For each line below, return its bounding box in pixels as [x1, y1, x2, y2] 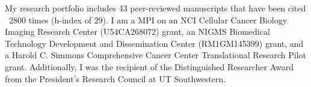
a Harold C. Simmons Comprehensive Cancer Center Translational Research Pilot [5, 49, 307, 61]
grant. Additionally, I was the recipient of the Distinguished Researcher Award [5, 60, 294, 73]
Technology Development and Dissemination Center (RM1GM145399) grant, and [5, 37, 304, 49]
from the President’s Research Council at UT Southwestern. [5, 72, 226, 85]
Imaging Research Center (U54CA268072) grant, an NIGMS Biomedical [5, 25, 270, 38]
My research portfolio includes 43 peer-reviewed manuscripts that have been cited [5, 2, 306, 14]
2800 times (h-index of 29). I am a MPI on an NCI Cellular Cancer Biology [8, 13, 288, 26]
